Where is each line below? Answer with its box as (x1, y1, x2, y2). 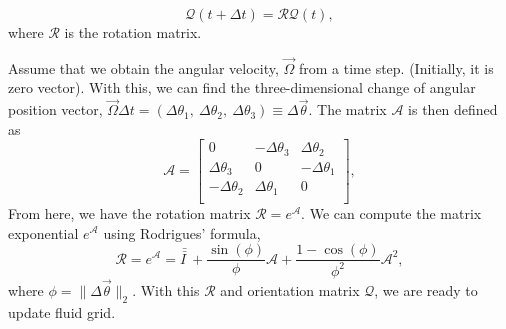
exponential (8, 222, 79, 243)
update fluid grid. (8, 301, 116, 322)
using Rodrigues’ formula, (103, 222, 261, 243)
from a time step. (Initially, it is (299, 57, 494, 78)
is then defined (408, 99, 498, 120)
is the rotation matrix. (64, 22, 202, 42)
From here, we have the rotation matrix (8, 202, 251, 223)
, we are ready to (374, 279, 478, 300)
